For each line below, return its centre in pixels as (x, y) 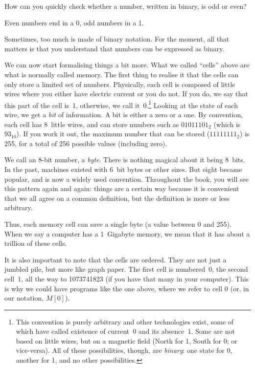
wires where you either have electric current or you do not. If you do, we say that (126, 94)
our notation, (24, 298)
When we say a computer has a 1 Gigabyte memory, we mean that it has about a (127, 233)
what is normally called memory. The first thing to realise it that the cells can (122, 74)
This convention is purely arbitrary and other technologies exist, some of (125, 321)
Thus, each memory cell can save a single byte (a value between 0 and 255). (118, 224)
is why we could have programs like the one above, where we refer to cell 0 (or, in (127, 288)
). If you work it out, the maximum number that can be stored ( (113, 134)
